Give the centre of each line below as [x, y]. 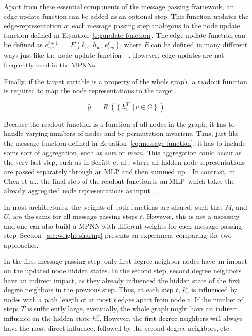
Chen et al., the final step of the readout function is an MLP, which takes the [119, 181]
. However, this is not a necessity [191, 216]
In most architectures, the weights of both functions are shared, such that [113, 207]
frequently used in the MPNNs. [50, 64]
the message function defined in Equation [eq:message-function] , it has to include [125, 143]
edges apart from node [151, 299]
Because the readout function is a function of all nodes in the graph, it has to [119, 124]
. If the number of [217, 299]
